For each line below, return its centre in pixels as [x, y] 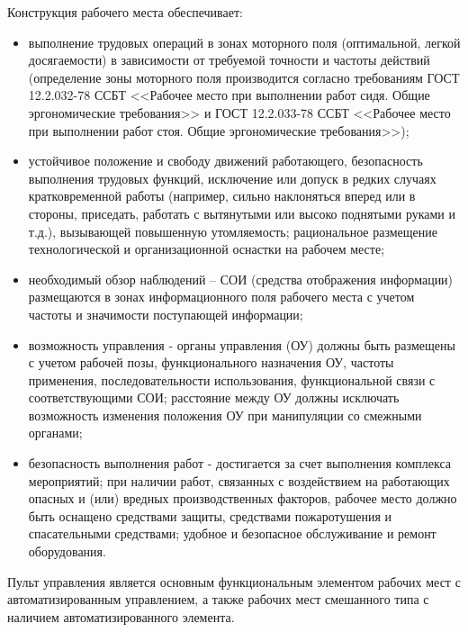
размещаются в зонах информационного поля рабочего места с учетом [221, 297]
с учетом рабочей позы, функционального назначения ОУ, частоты [211, 362]
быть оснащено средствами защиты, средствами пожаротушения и [210, 515]
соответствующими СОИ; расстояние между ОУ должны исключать [214, 397]
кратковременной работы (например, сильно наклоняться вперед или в [222, 196]
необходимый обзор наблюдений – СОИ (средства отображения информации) [241, 279]
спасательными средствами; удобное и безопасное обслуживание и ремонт [232, 533]
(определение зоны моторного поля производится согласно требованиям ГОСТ [244, 77]
